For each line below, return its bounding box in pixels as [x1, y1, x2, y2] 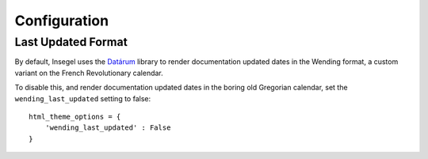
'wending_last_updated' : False [44, 123, 171, 132]
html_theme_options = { [29, 112, 121, 121]
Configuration [14, 12, 109, 29]
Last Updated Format [14, 35, 128, 49]
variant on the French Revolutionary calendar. [14, 68, 164, 78]
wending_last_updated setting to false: [14, 93, 151, 103]
